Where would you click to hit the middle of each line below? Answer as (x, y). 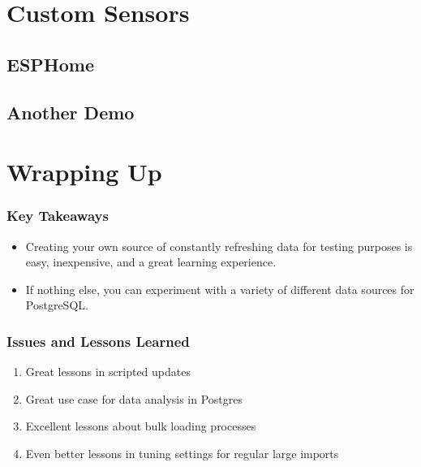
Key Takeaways (58, 216)
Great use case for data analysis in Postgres (134, 398)
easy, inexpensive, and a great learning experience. (151, 262)
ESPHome (50, 64)
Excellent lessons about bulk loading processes (141, 426)
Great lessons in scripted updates (108, 372)
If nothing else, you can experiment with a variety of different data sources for (220, 289)
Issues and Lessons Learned (98, 341)
